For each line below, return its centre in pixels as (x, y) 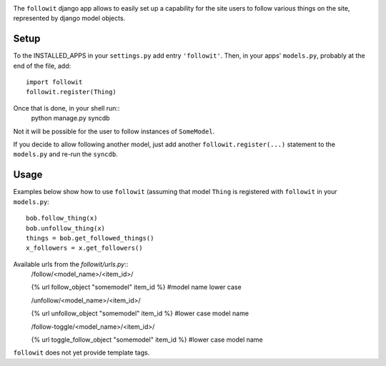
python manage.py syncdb (70, 118)
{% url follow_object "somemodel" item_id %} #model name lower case (137, 287)
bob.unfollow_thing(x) (66, 228)
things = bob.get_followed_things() (90, 238)
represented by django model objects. (69, 19)
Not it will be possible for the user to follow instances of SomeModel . (114, 131)
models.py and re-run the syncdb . (65, 154)
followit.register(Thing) (71, 92)
